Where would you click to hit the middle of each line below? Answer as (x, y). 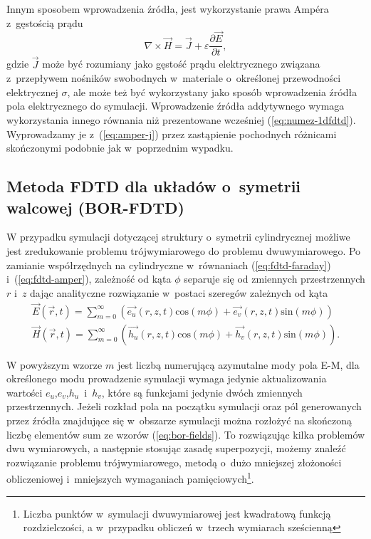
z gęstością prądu (45, 22)
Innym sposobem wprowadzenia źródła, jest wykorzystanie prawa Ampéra (168, 9)
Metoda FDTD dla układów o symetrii (154, 186)
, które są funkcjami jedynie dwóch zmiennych (202, 392)
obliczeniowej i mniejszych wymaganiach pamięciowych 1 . (130, 478)
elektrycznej (32, 91)
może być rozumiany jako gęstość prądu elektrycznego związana (181, 64)
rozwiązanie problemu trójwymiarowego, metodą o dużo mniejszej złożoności (174, 462)
